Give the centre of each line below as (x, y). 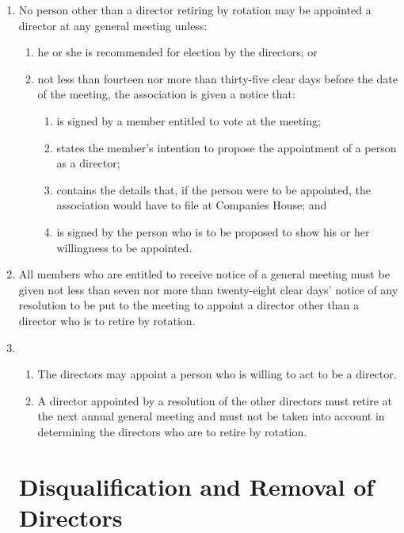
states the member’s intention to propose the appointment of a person (227, 147)
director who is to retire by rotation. (107, 320)
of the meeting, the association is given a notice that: (166, 94)
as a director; (88, 163)
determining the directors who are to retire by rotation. (172, 431)
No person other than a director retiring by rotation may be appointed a (195, 10)
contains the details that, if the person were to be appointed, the (213, 189)
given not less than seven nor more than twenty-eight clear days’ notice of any (208, 289)
